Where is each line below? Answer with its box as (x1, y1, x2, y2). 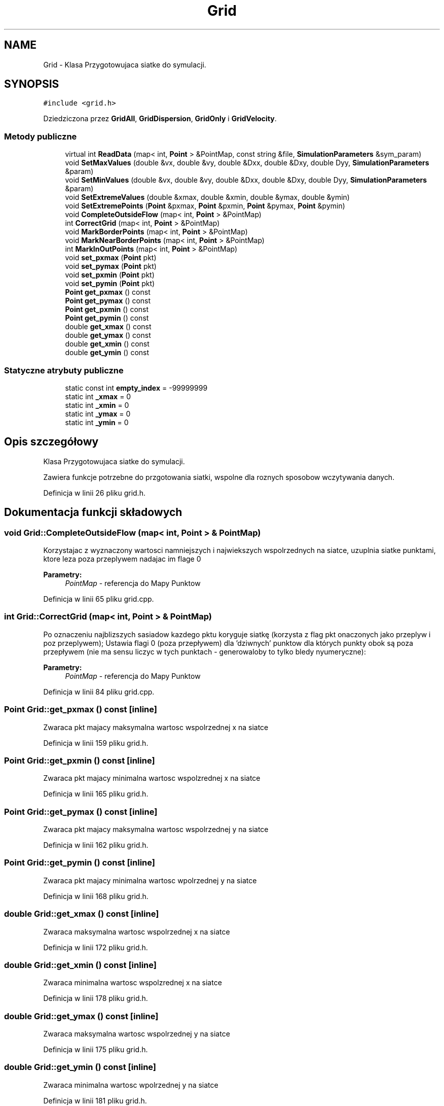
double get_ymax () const (65, 331, 151, 340)
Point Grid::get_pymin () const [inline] (4, 857, 155, 868)
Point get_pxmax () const (65, 288, 151, 297)
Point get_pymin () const (65, 314, 149, 323)
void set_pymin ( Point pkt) (65, 279, 155, 288)
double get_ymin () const (65, 348, 150, 357)
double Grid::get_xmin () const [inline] (4, 959, 157, 970)
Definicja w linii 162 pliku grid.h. (43, 841, 149, 849)
